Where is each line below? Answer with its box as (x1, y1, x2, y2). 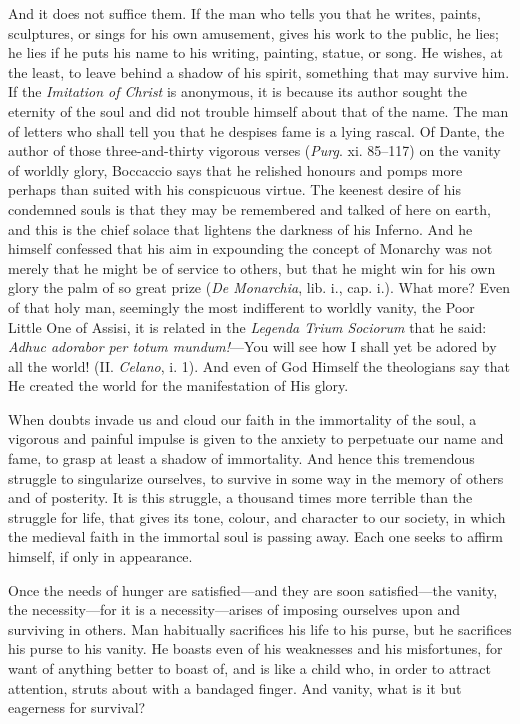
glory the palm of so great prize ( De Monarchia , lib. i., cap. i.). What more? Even (8, 277, 510, 298)
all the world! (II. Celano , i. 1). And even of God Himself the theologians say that (8, 355, 510, 376)
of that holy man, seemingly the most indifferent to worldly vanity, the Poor (8, 296, 475, 317)
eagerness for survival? (8, 697, 146, 718)
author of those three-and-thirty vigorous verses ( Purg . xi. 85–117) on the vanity (8, 140, 501, 161)
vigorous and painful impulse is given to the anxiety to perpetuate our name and (8, 428, 504, 449)
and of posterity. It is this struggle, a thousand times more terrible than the (8, 487, 473, 508)
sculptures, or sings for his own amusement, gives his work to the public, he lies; (8, 22, 499, 43)
